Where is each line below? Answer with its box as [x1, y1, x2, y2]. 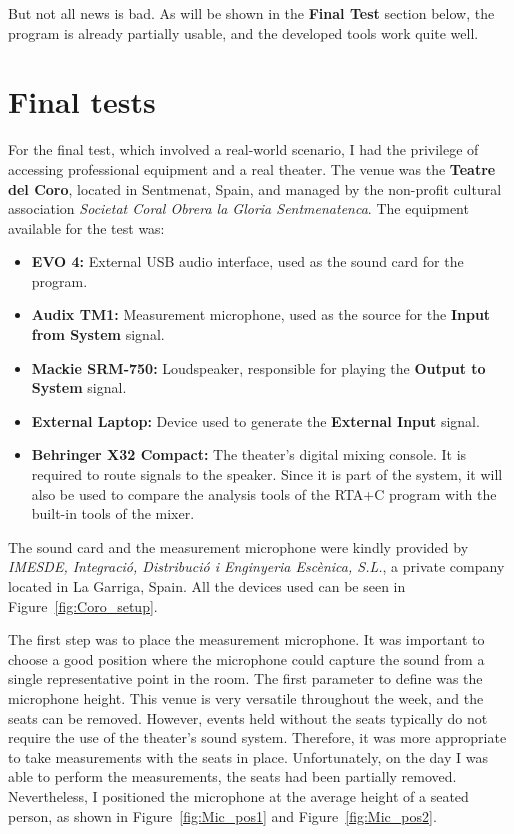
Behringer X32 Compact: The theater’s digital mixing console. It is [31, 444, 467, 465]
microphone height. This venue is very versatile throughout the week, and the [8, 687, 484, 708]
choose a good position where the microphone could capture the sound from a [8, 648, 485, 669]
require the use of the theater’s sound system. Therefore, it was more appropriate [8, 727, 507, 748]
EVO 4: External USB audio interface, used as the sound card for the [31, 251, 464, 272]
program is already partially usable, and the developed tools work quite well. [8, 22, 479, 43]
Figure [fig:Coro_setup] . [8, 595, 158, 616]
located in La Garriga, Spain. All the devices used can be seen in [8, 576, 406, 596]
